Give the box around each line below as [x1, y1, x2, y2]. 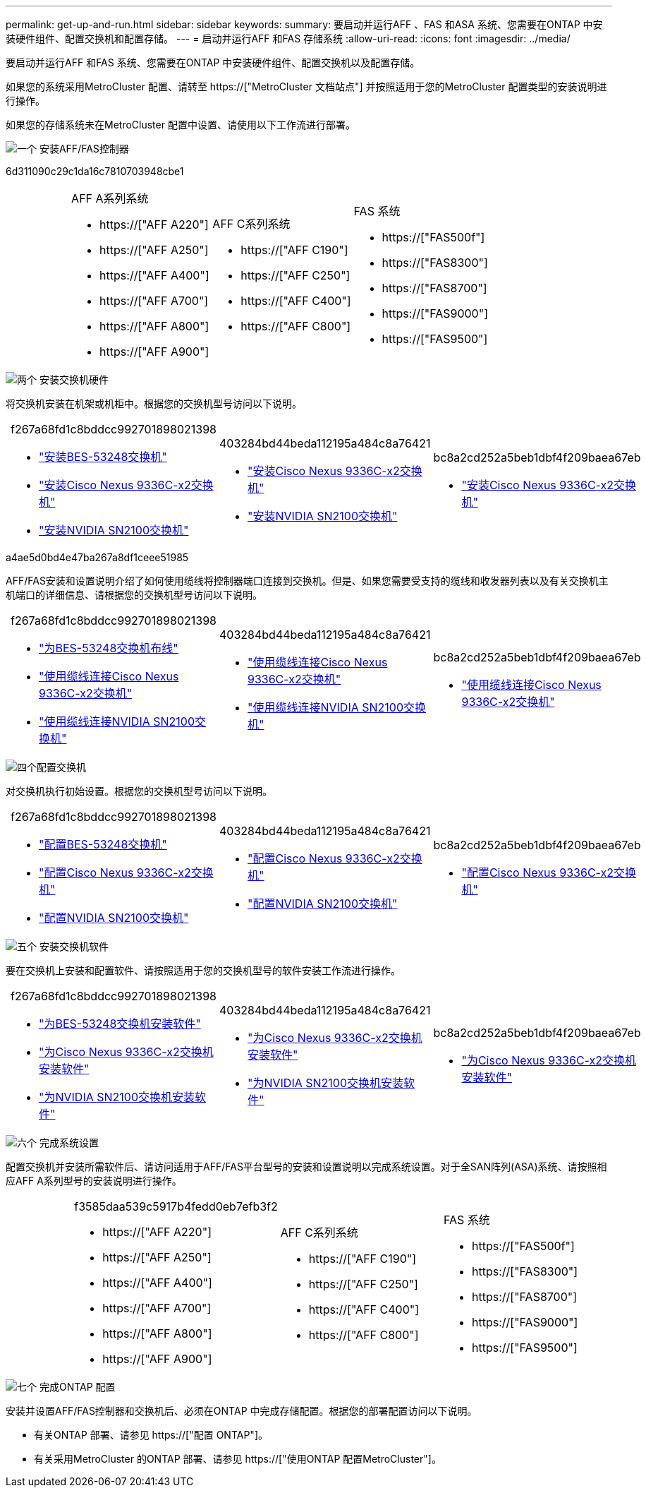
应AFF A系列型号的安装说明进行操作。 [6, 1175, 182, 1187]
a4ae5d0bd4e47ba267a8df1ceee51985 [6, 551, 189, 563]
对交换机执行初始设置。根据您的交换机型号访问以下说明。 [6, 785, 272, 797]
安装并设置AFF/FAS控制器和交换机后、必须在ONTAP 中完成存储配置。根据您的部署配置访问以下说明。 [6, 1405, 477, 1417]
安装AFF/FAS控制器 [39, 143, 129, 155]
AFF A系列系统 [71, 191, 149, 205]
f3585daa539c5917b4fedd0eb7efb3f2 [74, 1199, 278, 1213]
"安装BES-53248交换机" [39, 450, 167, 464]
